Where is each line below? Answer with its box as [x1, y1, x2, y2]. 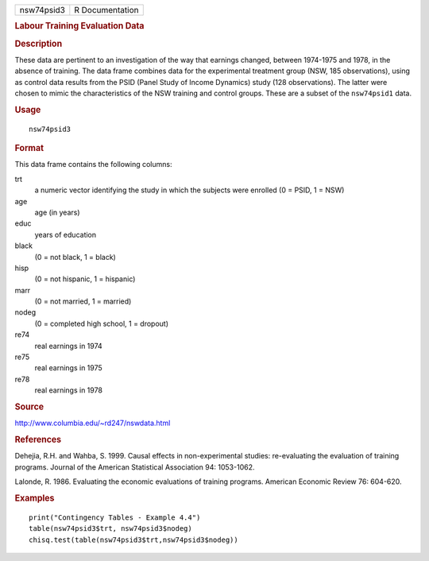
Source [14, 401, 44, 412]
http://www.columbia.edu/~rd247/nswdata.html [14, 418, 171, 428]
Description [14, 38, 63, 49]
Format [14, 143, 44, 154]
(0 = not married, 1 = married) [34, 296, 132, 306]
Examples [14, 493, 55, 504]
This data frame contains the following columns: [14, 160, 172, 169]
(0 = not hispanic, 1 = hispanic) [34, 274, 136, 284]
